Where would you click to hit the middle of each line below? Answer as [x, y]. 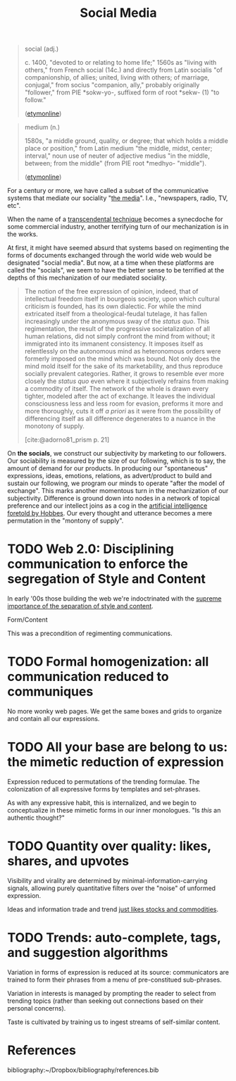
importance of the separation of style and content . [80, 606]
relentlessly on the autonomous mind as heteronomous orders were [123, 351]
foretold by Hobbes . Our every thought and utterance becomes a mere [110, 513]
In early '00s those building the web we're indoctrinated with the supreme [114, 599]
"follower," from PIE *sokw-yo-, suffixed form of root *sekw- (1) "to [122, 92]
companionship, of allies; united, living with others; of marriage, [117, 77]
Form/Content [27, 620]
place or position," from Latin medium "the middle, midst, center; [118, 149]
